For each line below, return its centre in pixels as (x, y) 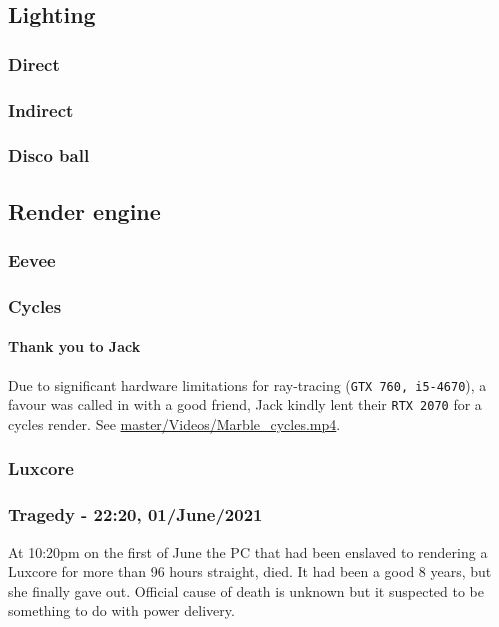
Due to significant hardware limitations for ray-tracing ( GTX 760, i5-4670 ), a (247, 384)
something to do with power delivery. (121, 610)
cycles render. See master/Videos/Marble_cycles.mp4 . (174, 423)
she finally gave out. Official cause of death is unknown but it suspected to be (246, 590)
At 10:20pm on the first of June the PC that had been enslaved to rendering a (248, 551)
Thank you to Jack (74, 346)
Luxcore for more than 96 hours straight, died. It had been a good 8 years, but (250, 571)
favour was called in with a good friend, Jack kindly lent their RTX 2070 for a (245, 404)
